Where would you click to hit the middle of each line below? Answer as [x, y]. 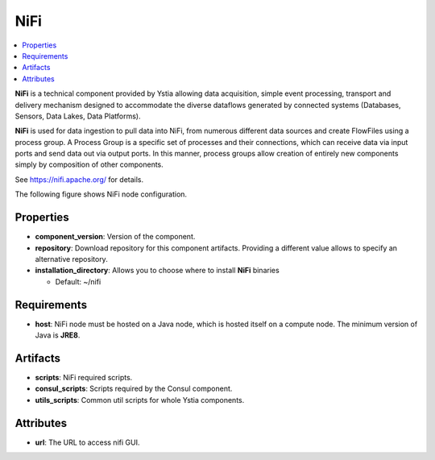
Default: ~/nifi [78, 281]
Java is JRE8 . [58, 335]
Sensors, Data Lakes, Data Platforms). [78, 116]
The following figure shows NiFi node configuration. [101, 194]
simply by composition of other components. [89, 164]
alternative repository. [71, 259]
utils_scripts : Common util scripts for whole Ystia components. [140, 400]
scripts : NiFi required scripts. [84, 377]
